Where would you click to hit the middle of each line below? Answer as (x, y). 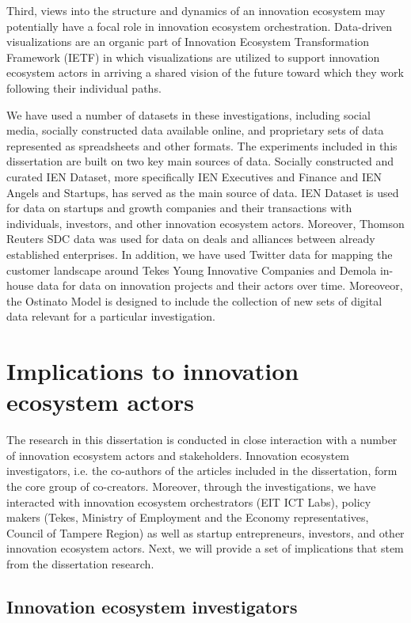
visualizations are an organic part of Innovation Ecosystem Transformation (188, 42)
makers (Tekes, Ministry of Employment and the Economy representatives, (188, 517)
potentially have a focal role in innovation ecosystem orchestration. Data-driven (200, 26)
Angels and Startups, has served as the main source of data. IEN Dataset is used (203, 192)
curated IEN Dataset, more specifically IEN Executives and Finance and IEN (194, 176)
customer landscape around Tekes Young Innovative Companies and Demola (192, 270)
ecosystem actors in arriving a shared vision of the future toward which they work (205, 72)
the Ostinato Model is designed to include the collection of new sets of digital (194, 300)
